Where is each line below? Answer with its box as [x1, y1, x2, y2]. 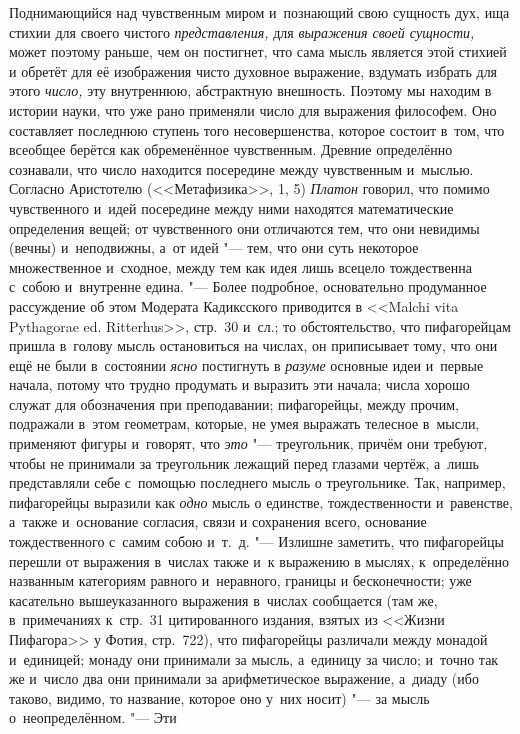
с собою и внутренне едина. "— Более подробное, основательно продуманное [9, 276, 487, 297]
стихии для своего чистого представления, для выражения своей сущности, [9, 21, 475, 42]
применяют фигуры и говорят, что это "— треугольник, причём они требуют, [9, 433, 488, 454]
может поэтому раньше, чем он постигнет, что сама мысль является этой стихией [9, 41, 507, 62]
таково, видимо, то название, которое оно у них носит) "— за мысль [9, 687, 430, 708]
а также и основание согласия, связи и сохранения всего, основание [9, 511, 427, 532]
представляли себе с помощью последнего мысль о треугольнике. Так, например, [9, 472, 506, 493]
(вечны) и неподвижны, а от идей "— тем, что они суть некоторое [9, 237, 419, 258]
